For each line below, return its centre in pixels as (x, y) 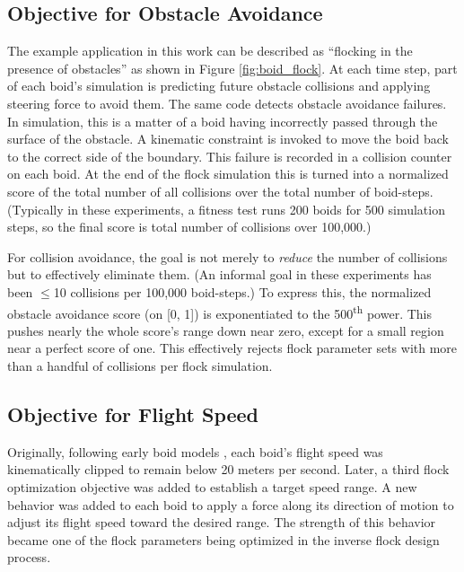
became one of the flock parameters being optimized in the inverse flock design (223, 539)
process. (29, 557)
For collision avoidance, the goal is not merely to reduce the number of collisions (228, 256)
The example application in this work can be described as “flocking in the (210, 51)
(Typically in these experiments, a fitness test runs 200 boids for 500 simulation (226, 209)
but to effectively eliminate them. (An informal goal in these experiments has (219, 274)
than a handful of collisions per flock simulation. (140, 365)
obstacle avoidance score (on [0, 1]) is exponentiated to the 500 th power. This (219, 312)
